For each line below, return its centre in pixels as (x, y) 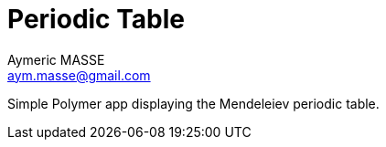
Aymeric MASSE (56, 59)
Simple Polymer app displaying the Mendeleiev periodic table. (193, 103)
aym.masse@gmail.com (79, 75)
